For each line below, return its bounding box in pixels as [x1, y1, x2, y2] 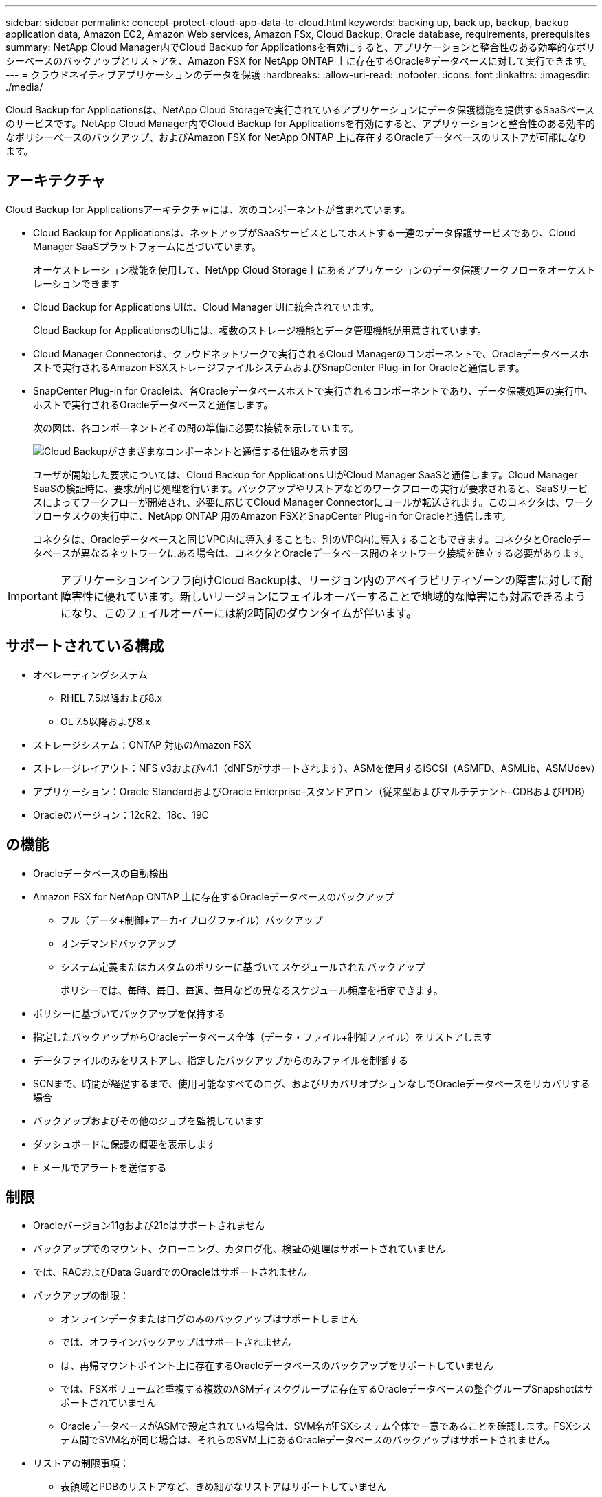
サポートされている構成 [5, 637, 164, 655]
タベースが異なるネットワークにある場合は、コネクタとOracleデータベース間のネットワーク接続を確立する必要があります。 [33, 546, 590, 559]
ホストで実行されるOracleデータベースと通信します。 [33, 398, 274, 410]
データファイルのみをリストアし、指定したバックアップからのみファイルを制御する [33, 1054, 408, 1066]
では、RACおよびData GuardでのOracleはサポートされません [33, 1266, 306, 1278]
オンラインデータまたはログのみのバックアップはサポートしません [60, 1313, 359, 1325]
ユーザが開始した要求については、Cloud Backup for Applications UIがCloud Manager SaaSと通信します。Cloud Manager [33, 468, 578, 480]
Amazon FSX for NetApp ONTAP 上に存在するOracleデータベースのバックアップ [33, 890, 394, 902]
